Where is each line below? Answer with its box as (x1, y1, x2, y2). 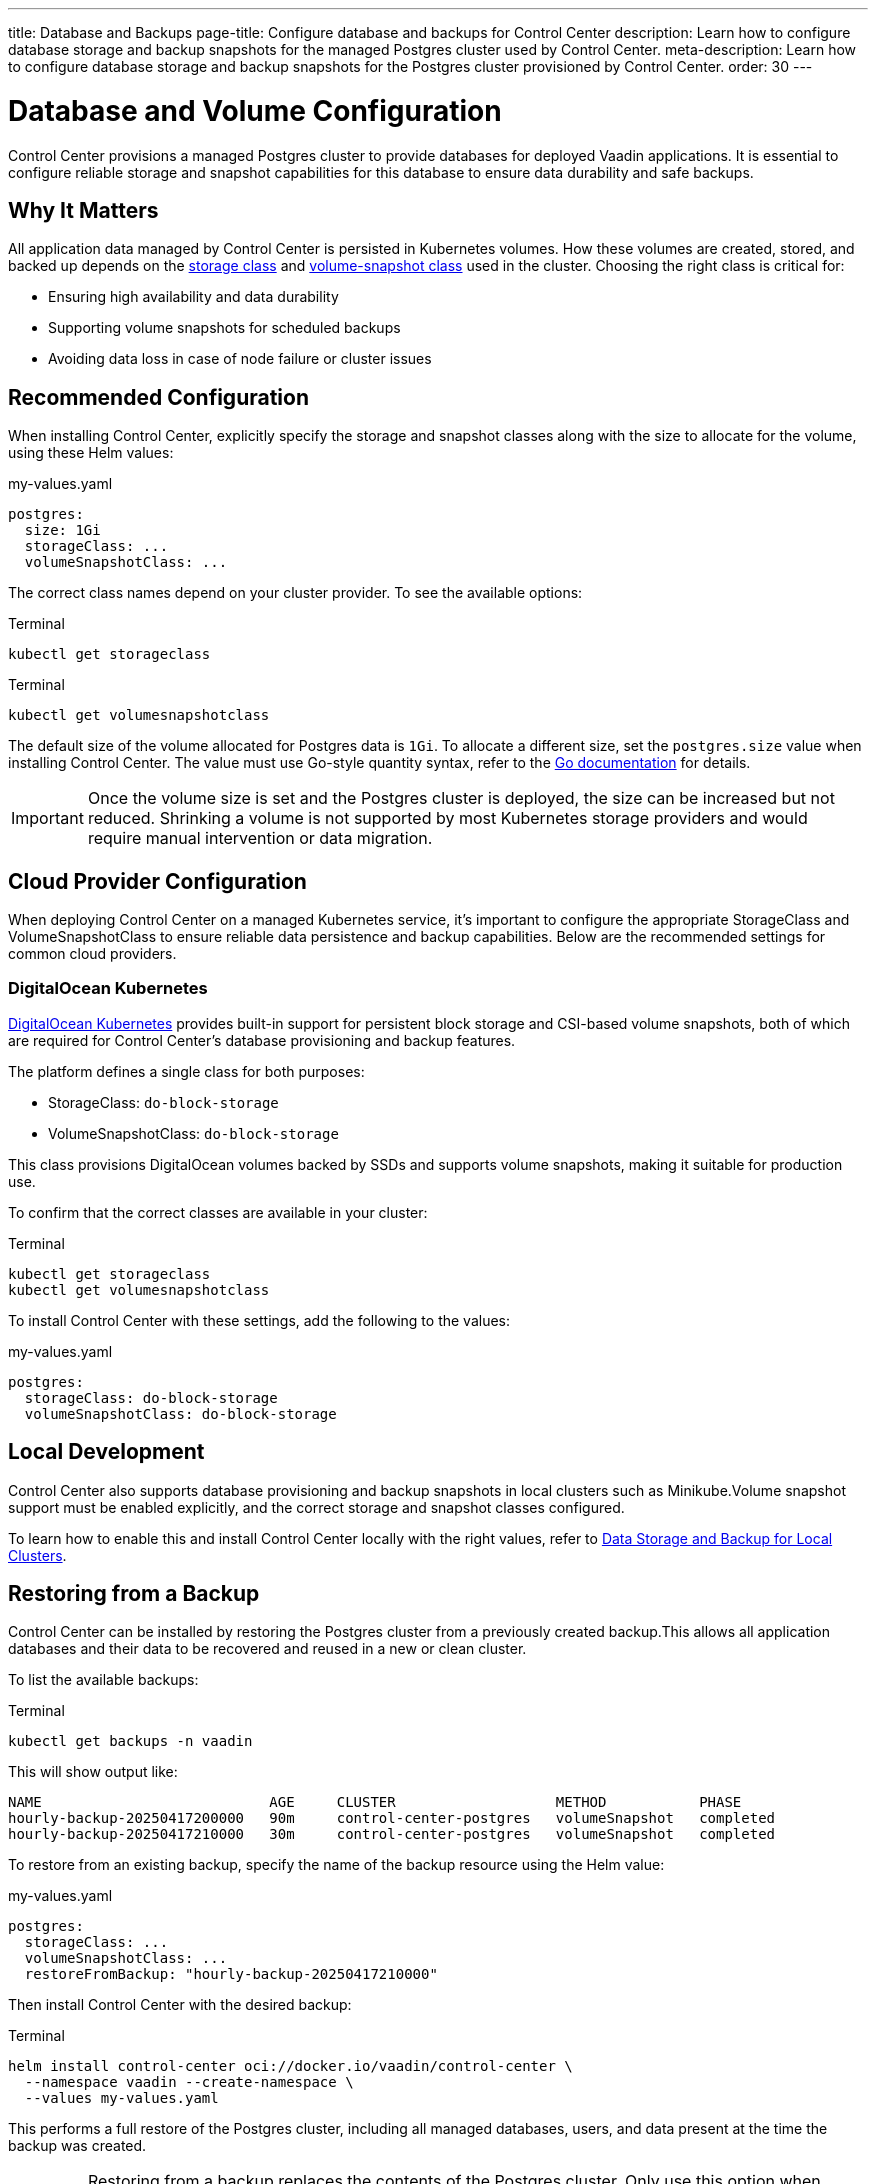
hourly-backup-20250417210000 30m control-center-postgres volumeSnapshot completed (8, 1826, 776, 1843)
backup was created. (8, 2137, 147, 2155)
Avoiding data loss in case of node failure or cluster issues (48, 350, 432, 368)
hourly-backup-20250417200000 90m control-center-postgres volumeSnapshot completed (8, 1810, 776, 1827)
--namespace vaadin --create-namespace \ (24, 2074, 354, 2091)
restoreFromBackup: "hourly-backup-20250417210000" (24, 1966, 438, 1983)
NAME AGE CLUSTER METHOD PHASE (8, 1794, 742, 1811)
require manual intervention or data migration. (87, 828, 433, 849)
